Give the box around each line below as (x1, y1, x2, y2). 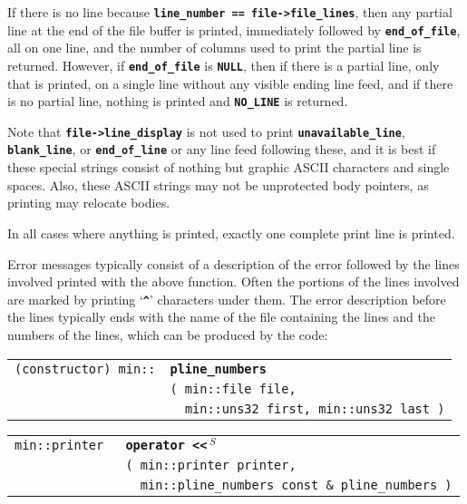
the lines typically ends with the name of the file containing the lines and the (7, 307, 435, 326)
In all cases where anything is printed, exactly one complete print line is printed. (7, 223, 455, 242)
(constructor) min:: (15, 361, 156, 376)
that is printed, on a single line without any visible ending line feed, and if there (7, 73, 453, 92)
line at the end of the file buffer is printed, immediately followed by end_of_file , (7, 20, 461, 39)
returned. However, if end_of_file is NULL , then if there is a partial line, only (7, 55, 440, 74)
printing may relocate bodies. (7, 193, 170, 212)
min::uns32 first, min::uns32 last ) (184, 401, 445, 416)
